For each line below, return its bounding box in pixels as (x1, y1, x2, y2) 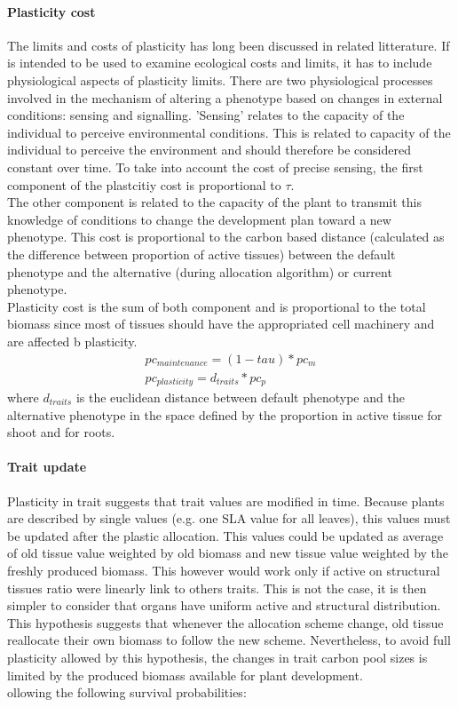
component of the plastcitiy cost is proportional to (7, 175, 281, 194)
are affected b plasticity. (7, 331, 138, 350)
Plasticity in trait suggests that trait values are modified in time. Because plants (7, 491, 445, 510)
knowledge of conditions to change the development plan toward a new (7, 210, 391, 228)
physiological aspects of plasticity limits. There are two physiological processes (7, 70, 433, 89)
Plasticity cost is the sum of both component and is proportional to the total (7, 297, 426, 315)
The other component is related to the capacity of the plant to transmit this (7, 193, 422, 211)
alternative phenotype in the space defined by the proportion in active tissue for (7, 405, 443, 424)
